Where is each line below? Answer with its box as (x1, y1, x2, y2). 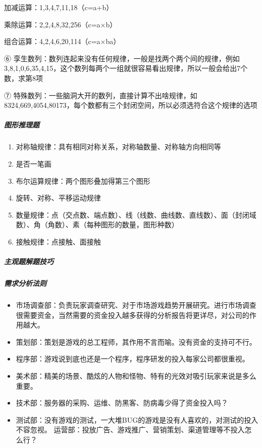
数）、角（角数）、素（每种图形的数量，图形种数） (16, 219, 179, 230)
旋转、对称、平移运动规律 (16, 192, 101, 203)
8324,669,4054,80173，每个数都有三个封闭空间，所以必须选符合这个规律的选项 (4, 100, 257, 110)
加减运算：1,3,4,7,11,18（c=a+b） (4, 2, 114, 12)
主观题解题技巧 (4, 256, 54, 267)
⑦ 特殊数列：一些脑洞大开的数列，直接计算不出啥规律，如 (4, 90, 197, 100)
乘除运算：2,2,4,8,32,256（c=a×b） (4, 19, 117, 29)
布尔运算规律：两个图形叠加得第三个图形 (16, 175, 150, 186)
